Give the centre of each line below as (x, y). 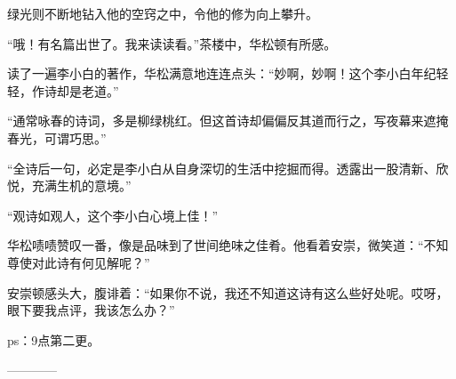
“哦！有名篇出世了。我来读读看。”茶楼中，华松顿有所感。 (172, 43)
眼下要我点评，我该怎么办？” (91, 310)
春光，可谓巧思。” (57, 137)
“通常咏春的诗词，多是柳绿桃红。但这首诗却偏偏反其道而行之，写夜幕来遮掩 (228, 121)
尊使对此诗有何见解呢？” (79, 262)
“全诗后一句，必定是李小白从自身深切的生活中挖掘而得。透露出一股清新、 (222, 168)
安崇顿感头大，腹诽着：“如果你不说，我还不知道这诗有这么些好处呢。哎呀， (228, 292)
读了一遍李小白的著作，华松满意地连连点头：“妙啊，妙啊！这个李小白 (209, 73)
